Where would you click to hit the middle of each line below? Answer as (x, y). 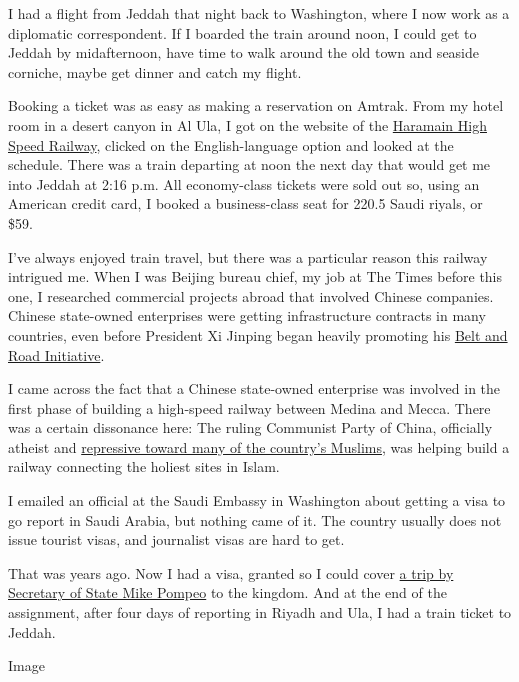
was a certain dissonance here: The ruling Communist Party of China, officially (250, 427)
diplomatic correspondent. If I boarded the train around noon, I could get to (242, 32)
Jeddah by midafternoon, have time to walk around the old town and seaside (244, 52)
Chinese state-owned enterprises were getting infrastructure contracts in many (247, 315)
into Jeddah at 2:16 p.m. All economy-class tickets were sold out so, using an (244, 183)
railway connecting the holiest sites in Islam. (144, 466)
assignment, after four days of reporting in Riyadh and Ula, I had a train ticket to (260, 612)
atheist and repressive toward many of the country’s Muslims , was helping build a (259, 446)
